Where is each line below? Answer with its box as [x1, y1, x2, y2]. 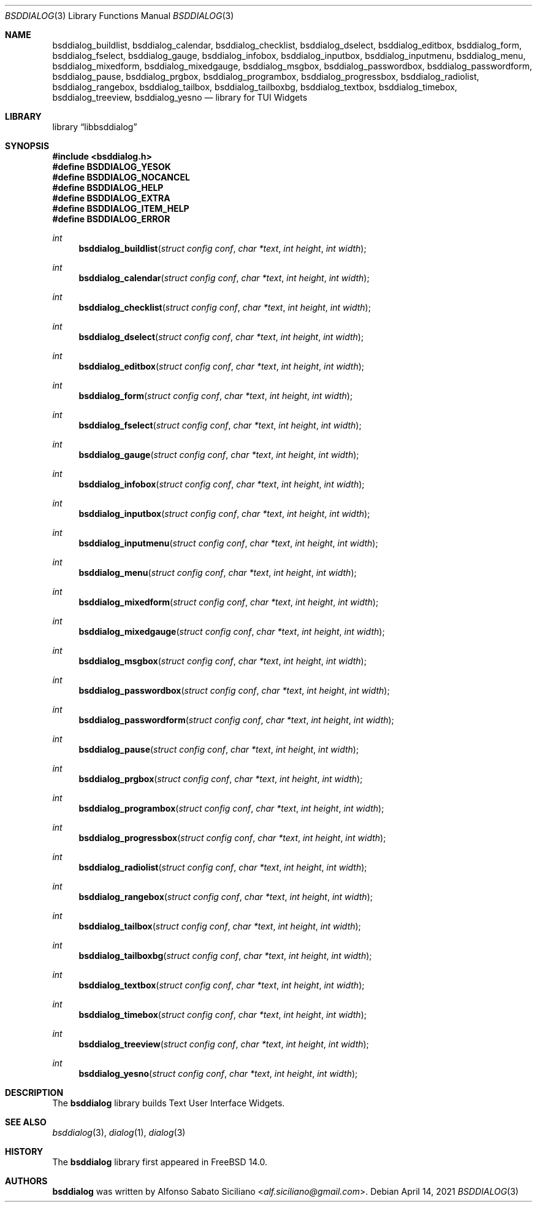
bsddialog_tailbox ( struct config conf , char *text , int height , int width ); [78, 921, 361, 931]
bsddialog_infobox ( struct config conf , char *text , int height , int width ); [78, 479, 365, 489]
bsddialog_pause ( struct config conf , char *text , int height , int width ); [78, 744, 359, 755]
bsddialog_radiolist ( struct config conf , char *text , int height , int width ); [78, 862, 367, 872]
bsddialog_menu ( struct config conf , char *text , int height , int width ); [78, 567, 357, 578]
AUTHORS [5, 1176, 48, 1186]
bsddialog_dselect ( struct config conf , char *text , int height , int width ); [78, 332, 364, 342]
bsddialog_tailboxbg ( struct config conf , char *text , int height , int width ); [78, 950, 372, 961]
